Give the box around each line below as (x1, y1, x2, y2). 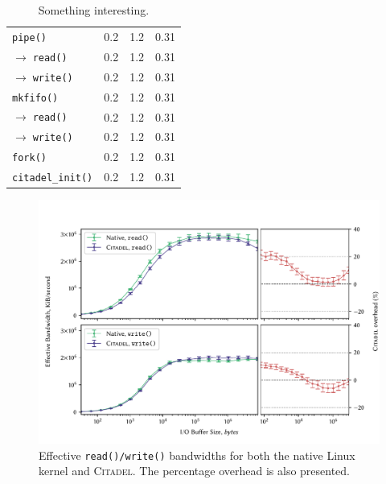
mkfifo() (12, 92, 59, 104)
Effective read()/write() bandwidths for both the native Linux (39, 446, 355, 463)
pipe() (12, 31, 47, 43)
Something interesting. (38, 2, 150, 18)
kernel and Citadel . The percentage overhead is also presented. (39, 462, 351, 479)
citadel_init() (12, 172, 93, 184)
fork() (12, 152, 47, 164)
